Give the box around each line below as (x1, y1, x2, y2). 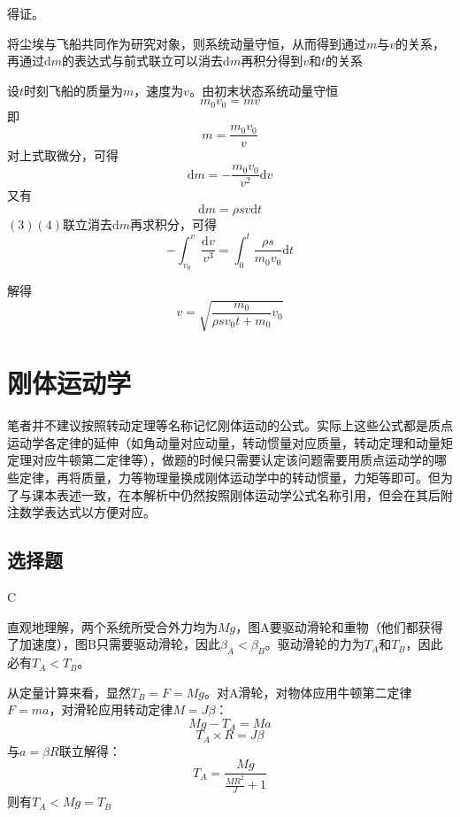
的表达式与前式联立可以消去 (62, 51, 224, 70)
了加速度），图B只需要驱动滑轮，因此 (7, 635, 220, 653)
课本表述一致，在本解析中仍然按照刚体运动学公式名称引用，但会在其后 (31, 485, 441, 504)
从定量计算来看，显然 (7, 682, 131, 701)
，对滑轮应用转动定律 (49, 700, 173, 719)
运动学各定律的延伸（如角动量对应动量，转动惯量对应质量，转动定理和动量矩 (7, 433, 453, 451)
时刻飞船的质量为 (24, 81, 124, 99)
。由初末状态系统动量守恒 (189, 81, 339, 99)
